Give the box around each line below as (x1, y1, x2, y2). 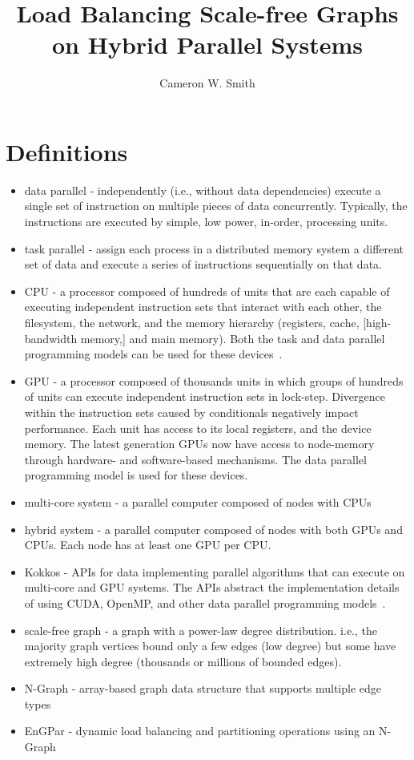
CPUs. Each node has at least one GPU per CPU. (24, 536, 271, 553)
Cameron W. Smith (159, 75, 255, 91)
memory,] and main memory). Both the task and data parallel (80, 329, 385, 346)
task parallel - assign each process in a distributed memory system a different (24, 240, 404, 257)
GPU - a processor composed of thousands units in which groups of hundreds (24, 372, 404, 389)
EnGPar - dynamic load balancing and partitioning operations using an (24, 722, 376, 739)
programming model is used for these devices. (24, 467, 248, 483)
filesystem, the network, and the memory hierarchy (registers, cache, (24, 314, 360, 330)
